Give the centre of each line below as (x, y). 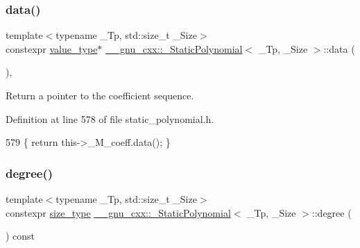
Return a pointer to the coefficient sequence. (100, 95)
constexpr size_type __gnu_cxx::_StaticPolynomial (118, 212)
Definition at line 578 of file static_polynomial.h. (110, 118)
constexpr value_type (52, 48)
